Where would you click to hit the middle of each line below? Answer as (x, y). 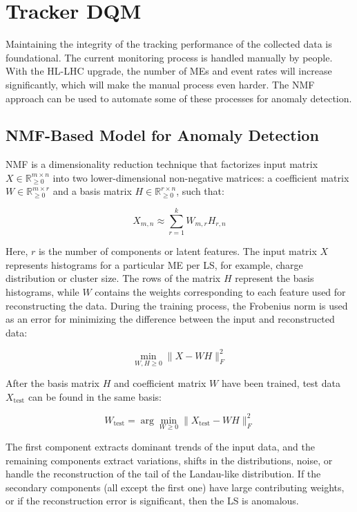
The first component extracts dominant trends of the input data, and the (160, 446)
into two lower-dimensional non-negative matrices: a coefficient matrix (201, 177)
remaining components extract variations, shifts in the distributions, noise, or (169, 460)
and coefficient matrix (160, 383)
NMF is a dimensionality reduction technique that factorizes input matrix (162, 164)
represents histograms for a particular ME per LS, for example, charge (154, 264)
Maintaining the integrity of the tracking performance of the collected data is (169, 44)
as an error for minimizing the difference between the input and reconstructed (170, 319)
